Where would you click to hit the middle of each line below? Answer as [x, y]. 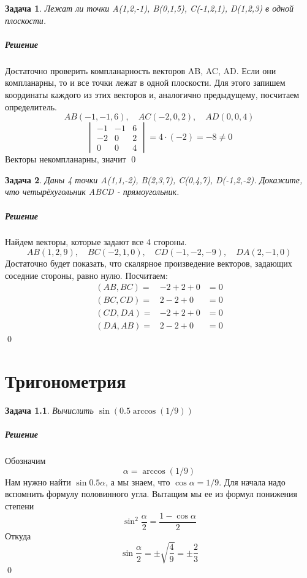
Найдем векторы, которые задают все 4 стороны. [96, 242]
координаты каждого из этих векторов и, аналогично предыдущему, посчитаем [152, 94]
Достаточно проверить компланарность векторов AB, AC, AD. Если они [141, 70]
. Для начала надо [252, 481]
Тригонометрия [66, 381]
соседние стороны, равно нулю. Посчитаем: [86, 275]
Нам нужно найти [38, 481]
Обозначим [25, 461]
